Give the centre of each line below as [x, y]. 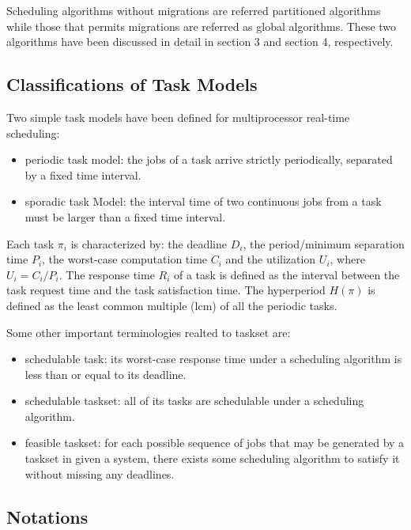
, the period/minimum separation [324, 243]
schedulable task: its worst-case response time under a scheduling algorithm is [213, 359]
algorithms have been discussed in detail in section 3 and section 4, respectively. [200, 42]
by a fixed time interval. [83, 174]
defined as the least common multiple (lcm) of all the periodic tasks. [172, 305]
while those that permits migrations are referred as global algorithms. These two [202, 26]
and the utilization [271, 259]
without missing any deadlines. [100, 473]
